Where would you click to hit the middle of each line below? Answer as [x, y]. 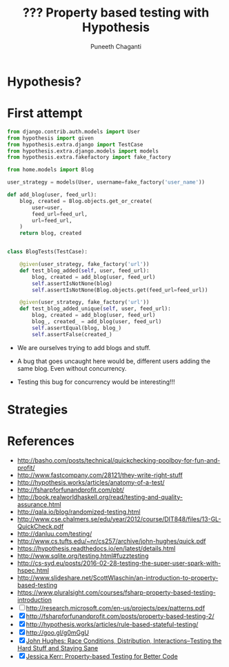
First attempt [45, 114]
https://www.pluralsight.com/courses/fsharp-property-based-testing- [116, 592]
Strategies [38, 409]
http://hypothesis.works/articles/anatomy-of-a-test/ [91, 482]
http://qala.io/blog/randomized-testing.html [79, 512]
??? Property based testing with [116, 13]
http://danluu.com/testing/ [54, 534]
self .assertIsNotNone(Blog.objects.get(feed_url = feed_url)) [120, 290]
